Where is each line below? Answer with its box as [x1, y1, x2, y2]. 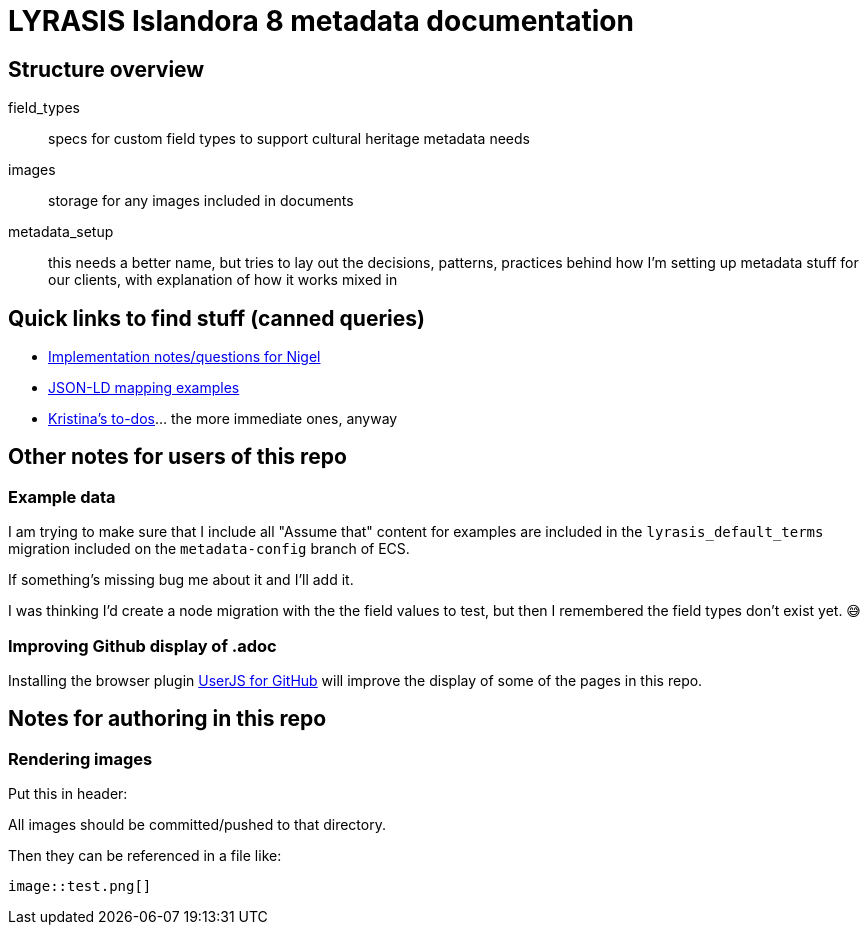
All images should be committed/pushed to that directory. [8, 816, 386, 834]
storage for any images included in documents [48, 192, 354, 210]
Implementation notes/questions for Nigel [48, 348, 321, 366]
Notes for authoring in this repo [8, 706, 327, 732]
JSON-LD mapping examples [48, 379, 240, 397]
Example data [8, 486, 116, 507]
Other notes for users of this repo [8, 444, 347, 470]
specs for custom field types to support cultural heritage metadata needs [48, 130, 530, 148]
